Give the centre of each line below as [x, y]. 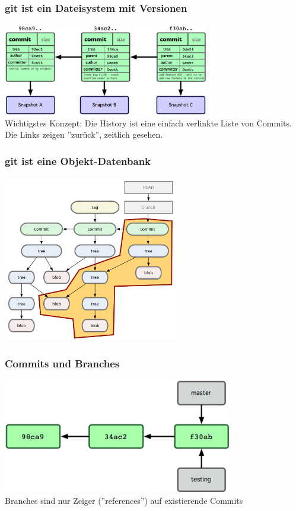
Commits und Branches [62, 363]
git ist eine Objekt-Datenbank [78, 161]
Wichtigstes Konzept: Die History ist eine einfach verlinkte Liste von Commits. [148, 123]
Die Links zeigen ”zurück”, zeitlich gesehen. [84, 134]
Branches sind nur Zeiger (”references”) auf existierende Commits [124, 501]
